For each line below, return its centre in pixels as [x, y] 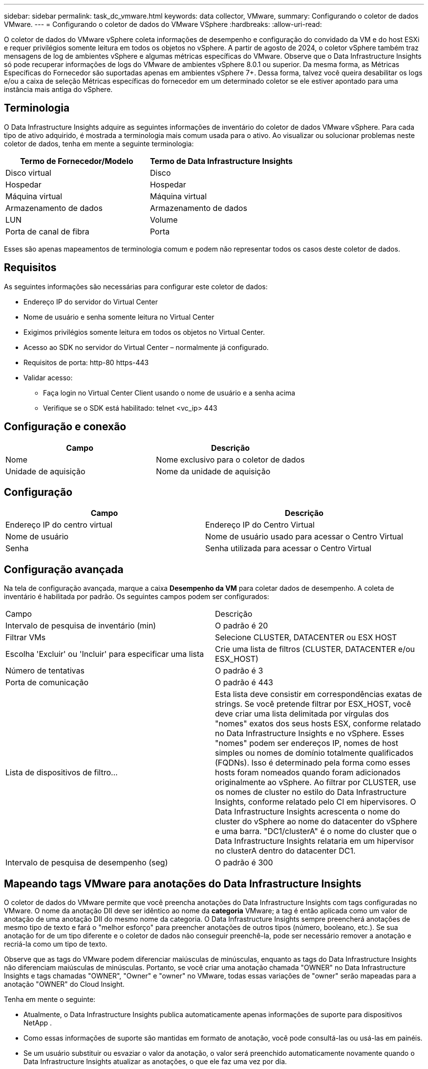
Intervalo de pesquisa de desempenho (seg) [87, 863]
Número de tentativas [45, 671]
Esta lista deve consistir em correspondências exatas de [319, 694]
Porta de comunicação [47, 683]
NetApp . [38, 1023]
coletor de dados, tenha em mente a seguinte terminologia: [99, 143]
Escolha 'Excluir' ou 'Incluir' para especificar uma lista [105, 654]
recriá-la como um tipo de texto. [56, 944]
